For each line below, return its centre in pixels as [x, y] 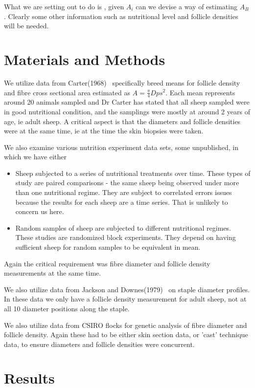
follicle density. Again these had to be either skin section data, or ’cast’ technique [126, 334]
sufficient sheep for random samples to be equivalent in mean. [108, 247]
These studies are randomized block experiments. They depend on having [126, 237]
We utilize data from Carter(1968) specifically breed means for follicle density [122, 82]
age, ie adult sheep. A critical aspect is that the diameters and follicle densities [122, 121]
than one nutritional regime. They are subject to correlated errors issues [124, 192]
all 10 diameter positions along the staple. [67, 309]
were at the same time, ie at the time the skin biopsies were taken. [104, 131]
